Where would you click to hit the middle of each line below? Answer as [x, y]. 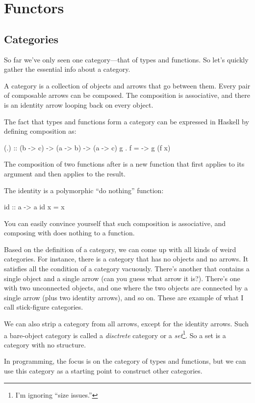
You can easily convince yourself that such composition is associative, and [115, 223]
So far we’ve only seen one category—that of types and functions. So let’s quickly [126, 59]
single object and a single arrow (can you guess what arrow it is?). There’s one [122, 278]
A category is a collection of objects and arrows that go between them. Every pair [127, 85]
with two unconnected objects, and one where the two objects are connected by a [126, 288]
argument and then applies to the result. [65, 173]
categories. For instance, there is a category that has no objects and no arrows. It [126, 259]
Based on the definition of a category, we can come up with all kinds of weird [120, 249]
